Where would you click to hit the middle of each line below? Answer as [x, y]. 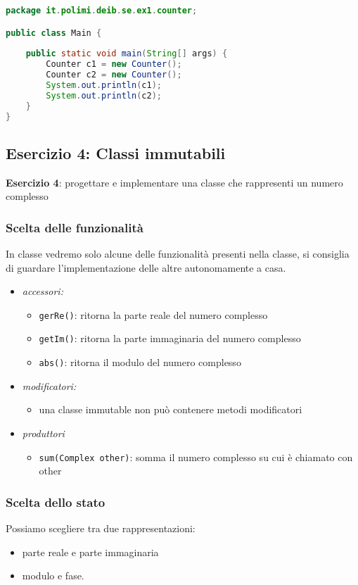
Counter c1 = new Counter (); [114, 64]
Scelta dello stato [56, 502]
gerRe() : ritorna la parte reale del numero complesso [153, 314]
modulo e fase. [53, 575]
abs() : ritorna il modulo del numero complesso [140, 362]
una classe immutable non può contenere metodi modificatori [171, 409]
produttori [43, 433]
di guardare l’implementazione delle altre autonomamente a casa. [146, 267]
